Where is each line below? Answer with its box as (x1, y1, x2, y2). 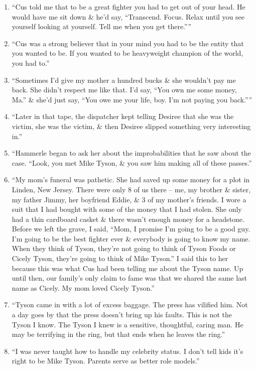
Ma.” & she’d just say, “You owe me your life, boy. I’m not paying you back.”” (12, 94, 252, 104)
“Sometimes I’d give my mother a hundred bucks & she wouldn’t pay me (12, 74, 236, 85)
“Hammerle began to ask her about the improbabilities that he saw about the (12, 148, 251, 158)
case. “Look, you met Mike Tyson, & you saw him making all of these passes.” (12, 157, 252, 168)
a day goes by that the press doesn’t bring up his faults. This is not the (12, 309, 232, 320)
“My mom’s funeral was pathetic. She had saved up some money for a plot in (12, 174, 250, 185)
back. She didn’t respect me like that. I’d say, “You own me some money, (12, 84, 237, 95)
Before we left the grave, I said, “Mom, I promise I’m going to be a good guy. (12, 223, 250, 234)
